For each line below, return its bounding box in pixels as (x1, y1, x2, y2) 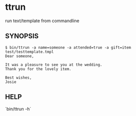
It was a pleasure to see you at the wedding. (5, 62, 102, 67)
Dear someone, (5, 54, 34, 58)
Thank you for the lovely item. (5, 66, 71, 71)
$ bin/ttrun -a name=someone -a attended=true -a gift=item (5, 45, 132, 50)
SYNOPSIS (5, 32, 39, 40)
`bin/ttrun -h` (5, 106, 31, 112)
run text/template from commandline (5, 18, 80, 24)
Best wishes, (5, 75, 32, 80)
